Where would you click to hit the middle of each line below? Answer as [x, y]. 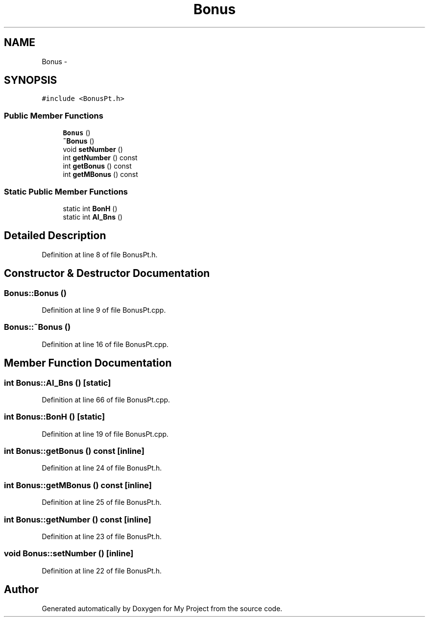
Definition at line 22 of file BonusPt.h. [102, 571]
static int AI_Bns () [93, 217]
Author [21, 590]
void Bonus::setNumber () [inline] [69, 554]
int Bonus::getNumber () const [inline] [78, 519]
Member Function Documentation [88, 363]
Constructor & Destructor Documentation [107, 273]
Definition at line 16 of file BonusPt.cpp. [105, 344]
